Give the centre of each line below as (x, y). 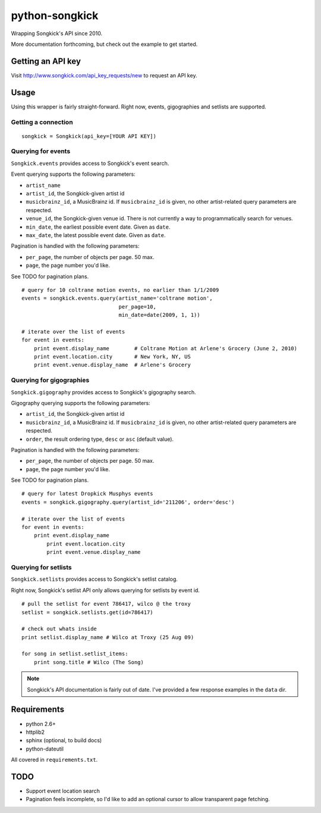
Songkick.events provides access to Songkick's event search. (90, 163)
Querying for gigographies (50, 380)
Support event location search (63, 791)
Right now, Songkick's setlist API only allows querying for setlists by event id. (106, 590)
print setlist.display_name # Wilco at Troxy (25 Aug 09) (108, 637)
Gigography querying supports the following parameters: (81, 403)
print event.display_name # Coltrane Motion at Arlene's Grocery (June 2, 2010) (165, 348)
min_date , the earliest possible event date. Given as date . (98, 227)
